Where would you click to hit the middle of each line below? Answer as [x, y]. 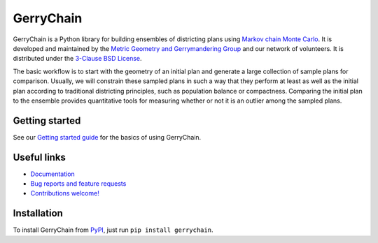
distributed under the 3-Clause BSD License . [78, 59]
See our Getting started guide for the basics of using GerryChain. [107, 137]
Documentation [52, 174]
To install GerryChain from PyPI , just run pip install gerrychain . [113, 230]
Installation [38, 213]
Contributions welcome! [65, 193]
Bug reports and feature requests [78, 184]
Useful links [40, 157]
